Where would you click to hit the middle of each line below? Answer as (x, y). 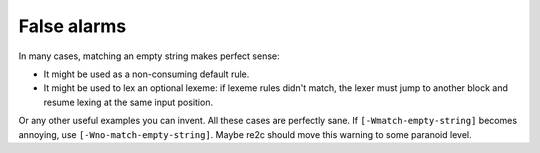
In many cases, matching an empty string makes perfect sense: (149, 56)
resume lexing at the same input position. (128, 102)
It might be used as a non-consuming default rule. (146, 74)
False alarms (72, 26)
